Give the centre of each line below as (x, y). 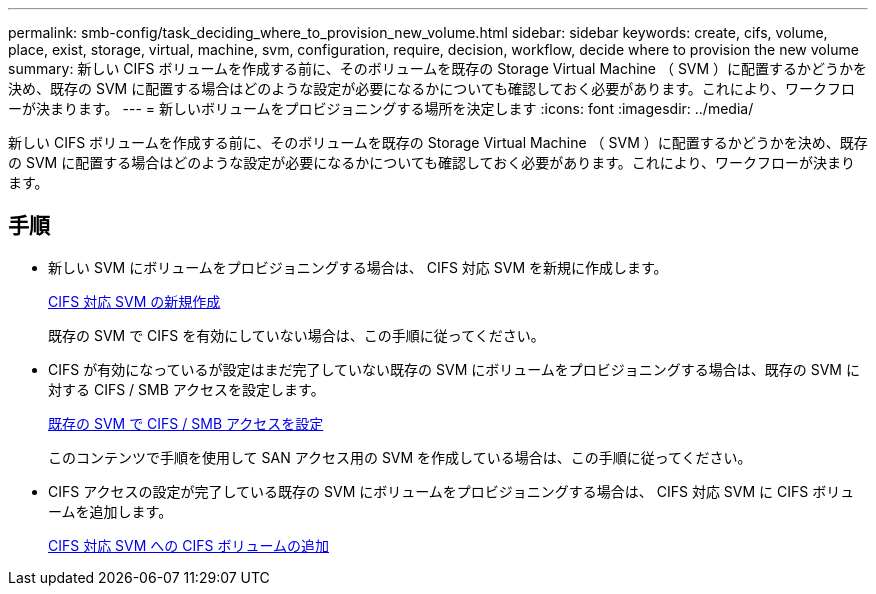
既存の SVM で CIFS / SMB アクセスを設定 (186, 423)
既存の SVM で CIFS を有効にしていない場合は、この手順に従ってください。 (296, 335)
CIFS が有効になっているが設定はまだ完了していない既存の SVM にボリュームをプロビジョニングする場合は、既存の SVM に (454, 369)
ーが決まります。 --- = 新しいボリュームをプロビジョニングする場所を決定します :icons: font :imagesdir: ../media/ (381, 108)
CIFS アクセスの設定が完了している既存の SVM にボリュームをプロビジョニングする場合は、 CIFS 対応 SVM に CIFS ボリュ (451, 491)
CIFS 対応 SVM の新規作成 (134, 301)
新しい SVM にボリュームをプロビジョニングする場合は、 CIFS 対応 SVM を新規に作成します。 (358, 267)
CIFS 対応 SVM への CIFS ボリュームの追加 (189, 545)
